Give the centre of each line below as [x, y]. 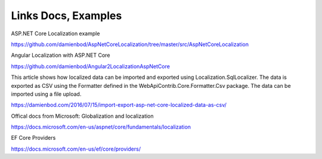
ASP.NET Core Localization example [55, 33]
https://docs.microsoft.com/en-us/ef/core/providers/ [76, 149]
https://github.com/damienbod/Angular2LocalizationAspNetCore [90, 66]
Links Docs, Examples [66, 16]
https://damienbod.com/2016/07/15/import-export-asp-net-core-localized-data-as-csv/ [119, 105]
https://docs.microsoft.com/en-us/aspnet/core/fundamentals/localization [101, 127]
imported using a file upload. [46, 94]
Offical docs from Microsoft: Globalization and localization [83, 116]
